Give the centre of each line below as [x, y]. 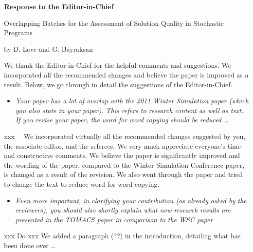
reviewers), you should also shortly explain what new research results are [123, 210]
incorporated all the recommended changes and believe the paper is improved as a [126, 74]
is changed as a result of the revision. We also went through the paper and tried [123, 174]
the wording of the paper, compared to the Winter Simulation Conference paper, [124, 165]
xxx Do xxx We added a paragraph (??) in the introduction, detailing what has [122, 236]
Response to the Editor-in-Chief [59, 6]
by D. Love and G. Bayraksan [48, 48]
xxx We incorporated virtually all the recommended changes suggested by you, [125, 136]
